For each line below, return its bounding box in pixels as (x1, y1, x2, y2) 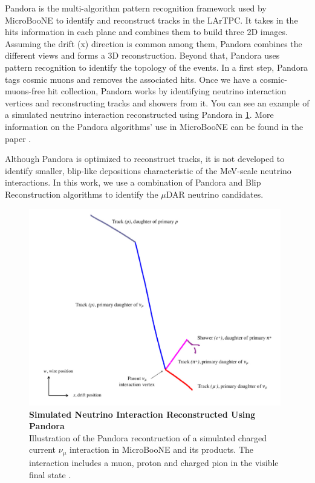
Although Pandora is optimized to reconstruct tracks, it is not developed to (5, 152, 285, 165)
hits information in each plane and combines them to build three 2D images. (5, 25, 288, 38)
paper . (5, 132, 31, 144)
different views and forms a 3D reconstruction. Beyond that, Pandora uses (5, 49, 280, 62)
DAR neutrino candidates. (166, 187, 264, 200)
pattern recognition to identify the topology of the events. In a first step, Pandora (5, 60, 308, 73)
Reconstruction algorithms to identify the (5, 187, 158, 200)
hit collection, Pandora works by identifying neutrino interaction (47, 85, 287, 97)
